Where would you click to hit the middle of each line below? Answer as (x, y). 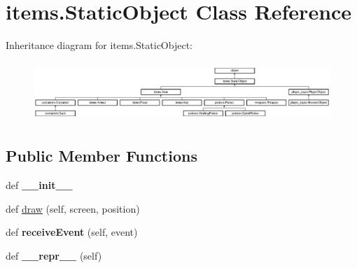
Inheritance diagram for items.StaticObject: (99, 45)
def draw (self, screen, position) (73, 208)
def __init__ (39, 184)
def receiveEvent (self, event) (72, 232)
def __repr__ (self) (54, 255)
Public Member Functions (101, 156)
